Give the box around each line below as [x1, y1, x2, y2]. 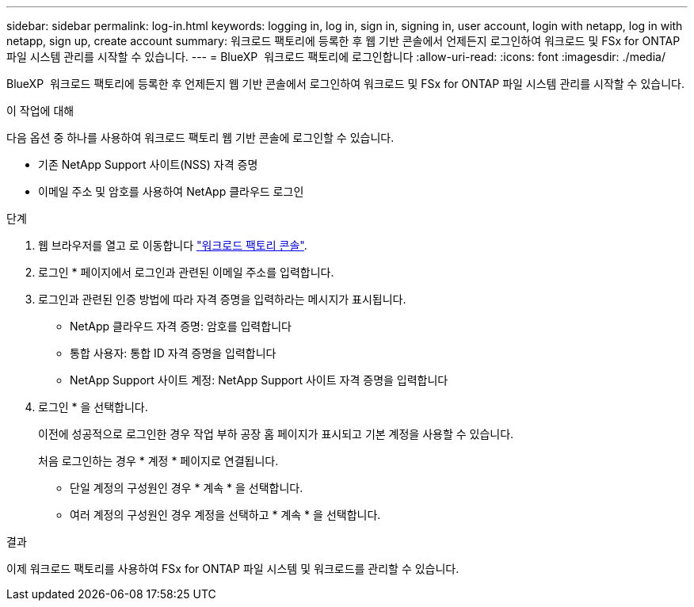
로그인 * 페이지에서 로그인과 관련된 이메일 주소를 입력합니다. [38, 265, 334, 279]
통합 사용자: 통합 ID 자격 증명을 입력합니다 [70, 346, 276, 360]
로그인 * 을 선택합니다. [38, 400, 148, 414]
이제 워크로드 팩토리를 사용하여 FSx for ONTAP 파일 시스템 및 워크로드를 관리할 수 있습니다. [6, 562, 459, 575]
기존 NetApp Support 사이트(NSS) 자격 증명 [38, 158, 258, 171]
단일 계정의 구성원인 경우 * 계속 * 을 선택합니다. [70, 481, 303, 494]
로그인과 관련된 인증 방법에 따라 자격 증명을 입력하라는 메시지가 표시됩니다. [38, 292, 406, 306]
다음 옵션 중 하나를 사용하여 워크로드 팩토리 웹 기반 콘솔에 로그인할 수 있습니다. [6, 131, 395, 144]
